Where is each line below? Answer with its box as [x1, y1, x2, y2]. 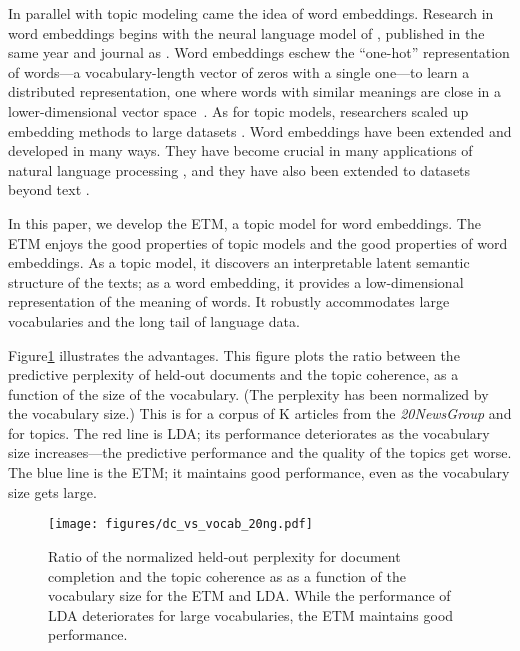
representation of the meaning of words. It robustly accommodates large [8, 291, 450, 312]
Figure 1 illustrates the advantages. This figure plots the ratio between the [8, 344, 460, 365]
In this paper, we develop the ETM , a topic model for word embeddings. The [8, 212, 481, 233]
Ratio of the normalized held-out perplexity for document [48, 545, 401, 566]
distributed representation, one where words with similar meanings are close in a [8, 81, 502, 102]
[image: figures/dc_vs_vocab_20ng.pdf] [48, 517, 313, 532]
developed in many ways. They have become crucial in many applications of [8, 140, 473, 161]
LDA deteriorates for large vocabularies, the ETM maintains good [48, 604, 454, 625]
